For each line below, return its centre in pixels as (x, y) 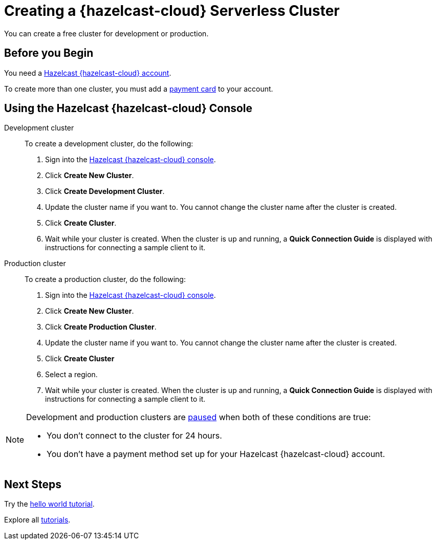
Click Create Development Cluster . (105, 191)
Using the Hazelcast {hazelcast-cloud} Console (128, 108)
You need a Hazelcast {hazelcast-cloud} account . (88, 73)
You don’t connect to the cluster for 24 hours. (134, 436)
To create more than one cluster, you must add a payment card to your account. (139, 89)
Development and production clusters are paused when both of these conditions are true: (199, 417)
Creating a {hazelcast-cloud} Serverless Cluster (172, 11)
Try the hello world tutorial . (49, 504)
